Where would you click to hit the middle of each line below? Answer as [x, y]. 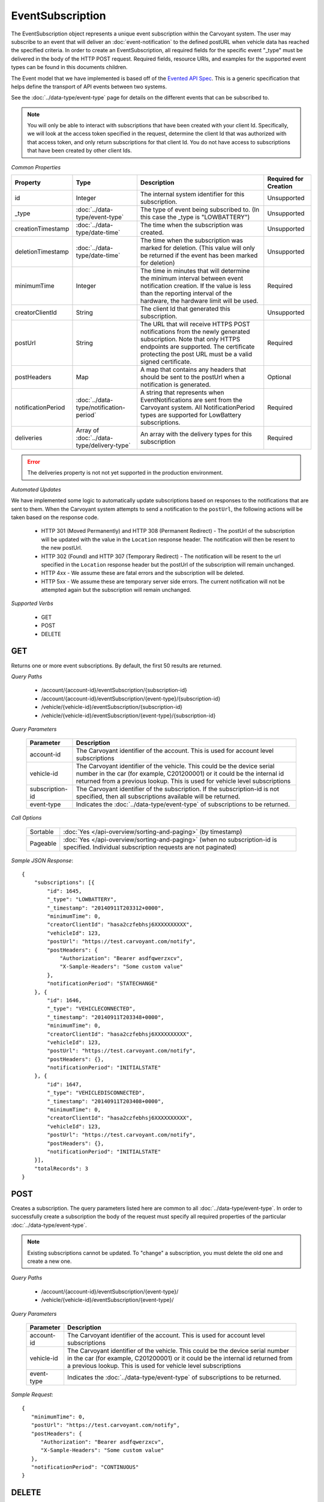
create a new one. [49, 1261]
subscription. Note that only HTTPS [190, 339]
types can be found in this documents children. [69, 67]
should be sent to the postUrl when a [193, 377]
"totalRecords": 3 [61, 1168]
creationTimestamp [42, 229]
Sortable [42, 832]
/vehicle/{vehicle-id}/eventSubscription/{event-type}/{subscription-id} [128, 716]
